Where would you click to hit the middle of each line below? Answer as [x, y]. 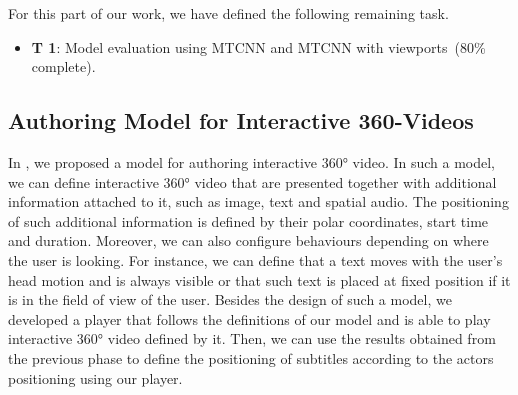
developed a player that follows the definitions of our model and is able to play [249, 318]
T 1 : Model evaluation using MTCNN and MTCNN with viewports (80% [258, 46]
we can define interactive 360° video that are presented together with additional [252, 181]
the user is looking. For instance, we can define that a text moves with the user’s [255, 259]
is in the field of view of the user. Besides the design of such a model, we [230, 299]
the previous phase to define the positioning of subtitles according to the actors [251, 357]
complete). [63, 66]
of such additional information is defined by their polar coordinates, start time [248, 220]
